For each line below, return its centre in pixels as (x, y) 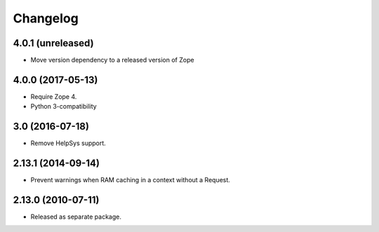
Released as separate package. (76, 217)
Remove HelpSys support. (68, 143)
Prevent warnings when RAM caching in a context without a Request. (131, 180)
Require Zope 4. (54, 96)
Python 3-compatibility (64, 107)
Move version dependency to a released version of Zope (112, 60)
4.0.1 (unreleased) (53, 43)
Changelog (46, 18)
